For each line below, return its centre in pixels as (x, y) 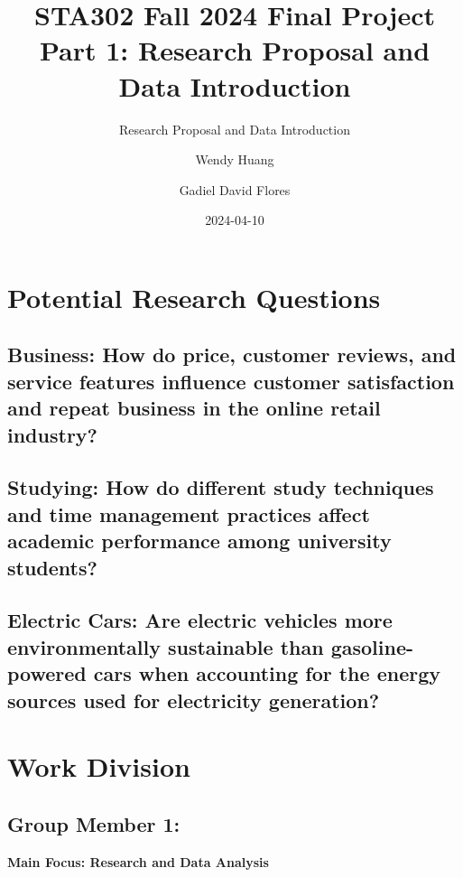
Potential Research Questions (194, 297)
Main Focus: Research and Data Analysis (138, 861)
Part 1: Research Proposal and (235, 50)
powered (47, 673)
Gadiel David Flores (235, 189)
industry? (52, 434)
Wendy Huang (235, 159)
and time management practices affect (189, 513)
